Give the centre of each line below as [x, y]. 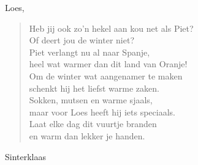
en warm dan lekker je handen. [87, 135]
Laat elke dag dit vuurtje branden [93, 124]
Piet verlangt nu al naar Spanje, [89, 52]
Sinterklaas [26, 156]
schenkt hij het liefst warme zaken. [94, 88]
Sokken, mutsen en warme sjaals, [91, 100]
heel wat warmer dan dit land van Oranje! [108, 64]
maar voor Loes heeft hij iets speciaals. [102, 112]
